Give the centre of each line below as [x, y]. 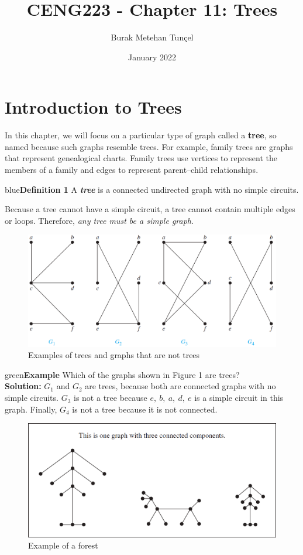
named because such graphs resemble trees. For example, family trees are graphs [149, 146]
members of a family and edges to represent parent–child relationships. [132, 170]
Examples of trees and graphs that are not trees [114, 355]
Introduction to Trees [93, 107]
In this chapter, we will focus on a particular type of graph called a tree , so [141, 135]
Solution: [23, 386]
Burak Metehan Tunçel [152, 37]
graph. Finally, [31, 409]
